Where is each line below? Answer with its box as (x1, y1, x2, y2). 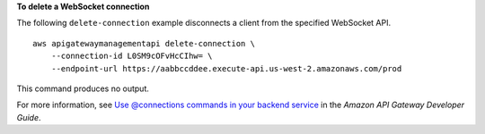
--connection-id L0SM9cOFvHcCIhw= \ (50, 51, 213, 62)
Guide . (16, 112, 41, 122)
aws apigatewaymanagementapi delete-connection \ (32, 38, 256, 48)
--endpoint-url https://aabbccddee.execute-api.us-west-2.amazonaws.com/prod (50, 63, 402, 73)
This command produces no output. (16, 83, 150, 94)
